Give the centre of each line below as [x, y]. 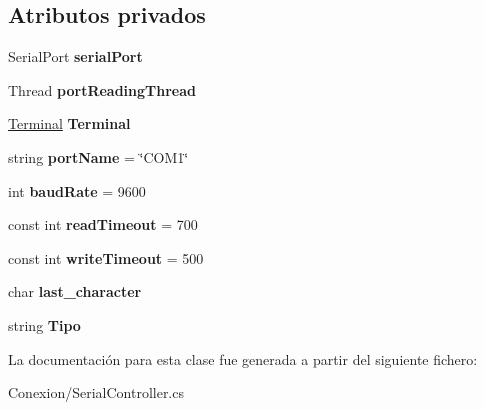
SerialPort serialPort [75, 56]
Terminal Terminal [69, 123]
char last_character [75, 291]
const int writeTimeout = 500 [106, 257]
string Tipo [44, 324]
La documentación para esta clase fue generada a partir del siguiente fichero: [243, 358]
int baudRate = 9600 [77, 190]
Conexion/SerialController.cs [96, 392]
